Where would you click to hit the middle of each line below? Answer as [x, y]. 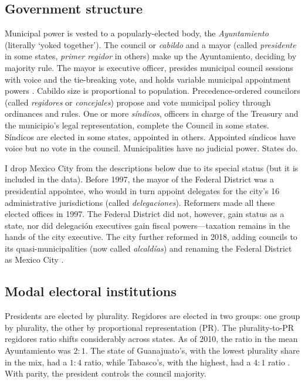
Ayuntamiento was [38, 350]
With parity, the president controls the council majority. [106, 373]
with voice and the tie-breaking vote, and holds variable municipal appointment [148, 79]
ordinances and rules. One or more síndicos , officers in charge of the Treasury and [152, 113]
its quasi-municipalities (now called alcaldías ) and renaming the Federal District [148, 248]
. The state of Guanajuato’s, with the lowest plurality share [192, 350]
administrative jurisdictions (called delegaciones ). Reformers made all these [140, 202]
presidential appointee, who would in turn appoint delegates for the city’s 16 [142, 190]
